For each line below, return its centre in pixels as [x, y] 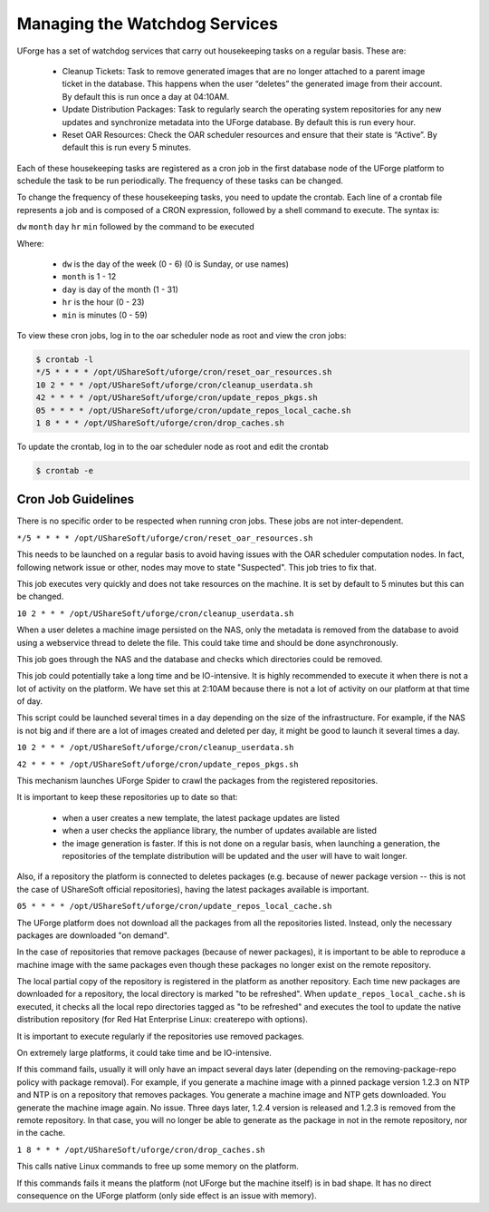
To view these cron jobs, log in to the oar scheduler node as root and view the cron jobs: [182, 335]
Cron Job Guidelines [76, 499]
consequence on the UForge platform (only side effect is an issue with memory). [167, 1195]
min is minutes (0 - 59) [105, 315]
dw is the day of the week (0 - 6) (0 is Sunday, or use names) [176, 264]
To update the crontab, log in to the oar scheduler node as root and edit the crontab [173, 446]
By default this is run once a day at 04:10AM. [146, 96]
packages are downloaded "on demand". [93, 935]
